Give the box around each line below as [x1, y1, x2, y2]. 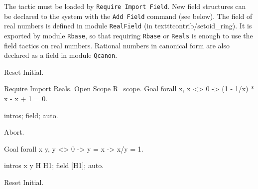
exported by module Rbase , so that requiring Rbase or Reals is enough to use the [4, 30, 253, 40]
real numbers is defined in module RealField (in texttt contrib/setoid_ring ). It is [4, 20, 252, 31]
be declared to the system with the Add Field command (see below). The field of [4, 10, 253, 21]
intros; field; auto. [4, 110, 58, 120]
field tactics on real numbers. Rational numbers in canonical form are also [4, 40, 230, 50]
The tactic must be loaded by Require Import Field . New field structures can [4, 1, 246, 11]
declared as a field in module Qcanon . [4, 50, 118, 60]
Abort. [4, 127, 24, 137]
